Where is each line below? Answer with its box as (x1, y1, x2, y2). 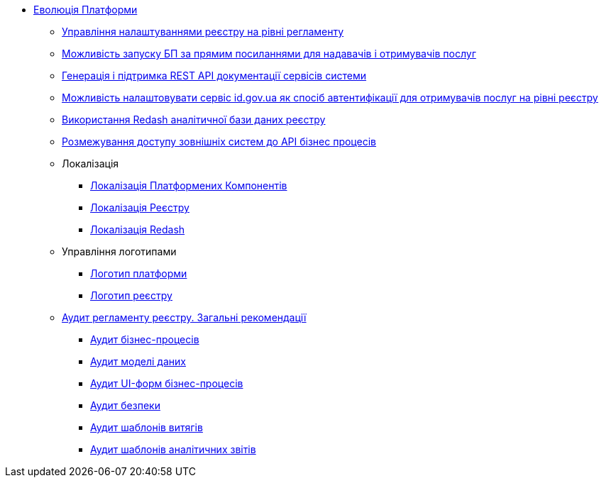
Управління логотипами (62, 245, 177, 257)
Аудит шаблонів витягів (90, 421, 203, 433)
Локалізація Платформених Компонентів (90, 179, 287, 191)
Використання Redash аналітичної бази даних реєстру (62, 113, 326, 126)
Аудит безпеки (90, 399, 160, 411)
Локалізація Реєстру (90, 201, 190, 213)
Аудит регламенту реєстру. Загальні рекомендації (62, 311, 307, 323)
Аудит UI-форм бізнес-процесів (90, 377, 243, 389)
